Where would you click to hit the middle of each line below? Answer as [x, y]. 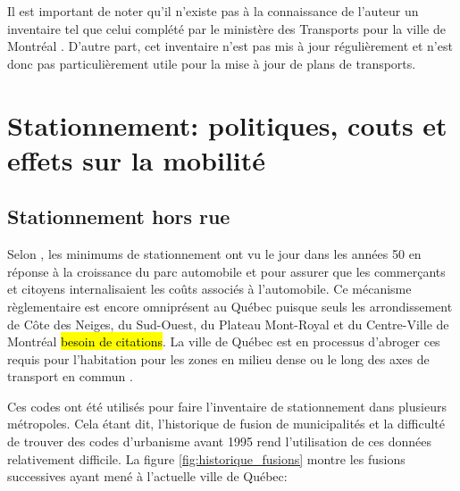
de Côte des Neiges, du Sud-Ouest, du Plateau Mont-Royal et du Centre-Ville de [228, 324]
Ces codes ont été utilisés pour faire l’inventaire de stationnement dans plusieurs [227, 406]
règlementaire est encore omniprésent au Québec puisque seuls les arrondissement [230, 306]
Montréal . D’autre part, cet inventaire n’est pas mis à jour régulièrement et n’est [230, 46]
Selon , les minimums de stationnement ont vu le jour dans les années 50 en [214, 254]
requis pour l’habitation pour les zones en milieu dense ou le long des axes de [218, 358]
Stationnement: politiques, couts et [227, 125]
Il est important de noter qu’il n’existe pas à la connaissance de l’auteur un [213, 11]
